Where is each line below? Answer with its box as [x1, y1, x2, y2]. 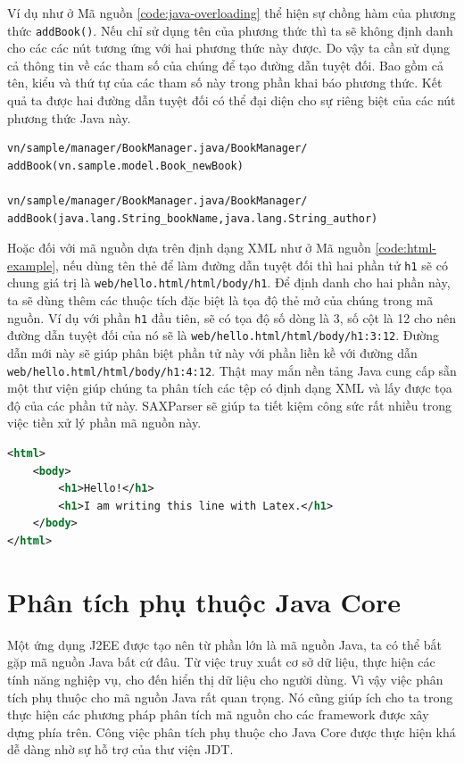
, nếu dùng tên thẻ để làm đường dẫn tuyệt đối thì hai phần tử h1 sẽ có [55, 255, 448, 274]
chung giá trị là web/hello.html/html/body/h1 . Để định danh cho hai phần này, [7, 273, 451, 292]
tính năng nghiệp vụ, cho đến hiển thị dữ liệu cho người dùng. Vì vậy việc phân [7, 669, 443, 688]
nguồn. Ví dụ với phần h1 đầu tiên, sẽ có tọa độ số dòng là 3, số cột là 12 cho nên [7, 308, 456, 327]
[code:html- [375, 238, 436, 257]
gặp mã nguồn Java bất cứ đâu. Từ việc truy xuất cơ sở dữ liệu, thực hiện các [7, 652, 435, 671]
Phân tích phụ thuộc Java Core [7, 583, 401, 619]
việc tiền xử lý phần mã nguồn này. [7, 413, 202, 432]
